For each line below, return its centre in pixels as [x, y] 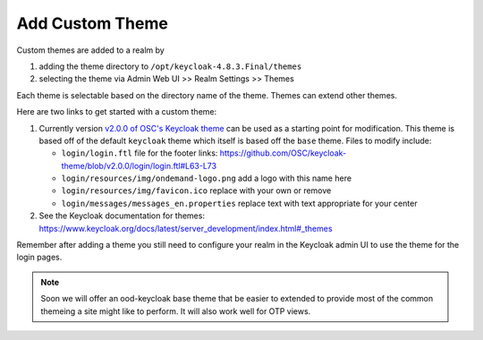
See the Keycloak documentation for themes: [122, 216]
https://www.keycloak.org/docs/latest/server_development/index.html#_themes [186, 228]
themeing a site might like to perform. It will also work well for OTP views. [176, 311]
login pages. [39, 257]
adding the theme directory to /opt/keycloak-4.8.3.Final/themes [170, 66]
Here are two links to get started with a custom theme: [117, 112]
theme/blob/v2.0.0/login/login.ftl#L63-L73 [139, 166]
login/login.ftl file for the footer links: [140, 153]
